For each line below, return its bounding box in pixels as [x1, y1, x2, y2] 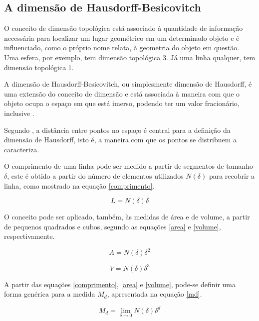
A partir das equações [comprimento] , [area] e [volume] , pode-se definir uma [4, 279, 236, 289]
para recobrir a [209, 170, 255, 181]
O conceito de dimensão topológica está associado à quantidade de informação [4, 23, 243, 33]
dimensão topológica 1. [4, 62, 74, 72]
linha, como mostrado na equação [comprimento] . [4, 180, 155, 191]
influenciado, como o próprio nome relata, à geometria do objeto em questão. [4, 42, 240, 53]
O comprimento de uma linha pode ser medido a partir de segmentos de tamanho [4, 161, 253, 171]
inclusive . [4, 107, 34, 118]
